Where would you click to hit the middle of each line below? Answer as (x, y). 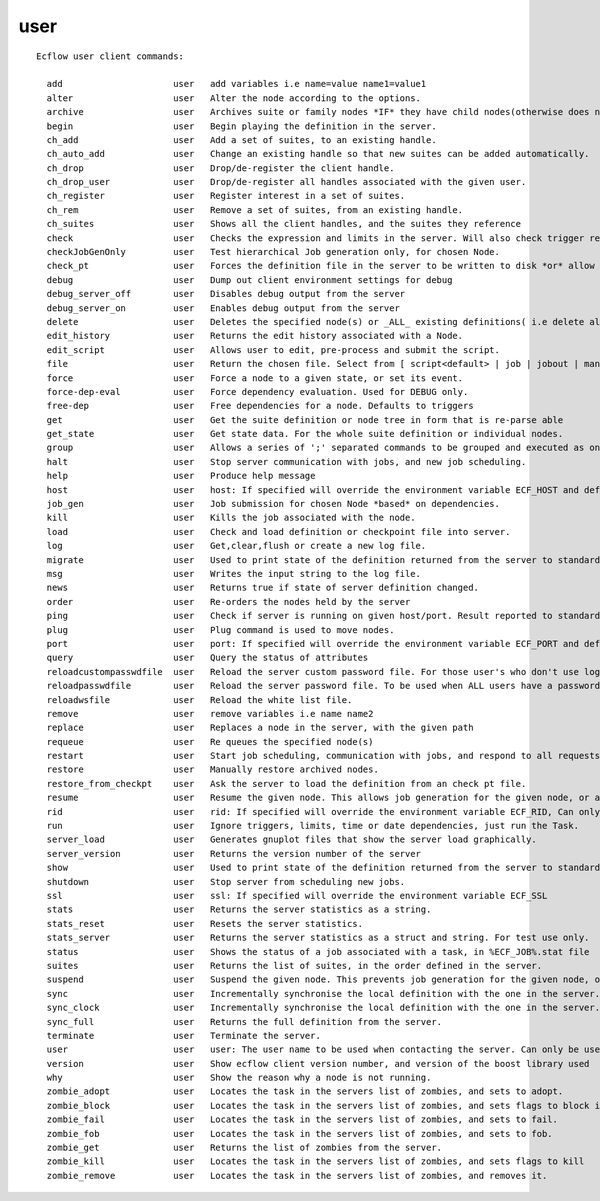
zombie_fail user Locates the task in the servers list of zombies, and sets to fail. (302, 1119)
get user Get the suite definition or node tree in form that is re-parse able (305, 419)
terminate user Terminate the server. (184, 1035)
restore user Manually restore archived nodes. (212, 769)
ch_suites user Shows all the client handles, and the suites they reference (284, 224)
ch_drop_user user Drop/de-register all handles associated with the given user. (286, 182)
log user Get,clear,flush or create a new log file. (236, 546)
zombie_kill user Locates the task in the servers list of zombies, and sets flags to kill (315, 1161)
